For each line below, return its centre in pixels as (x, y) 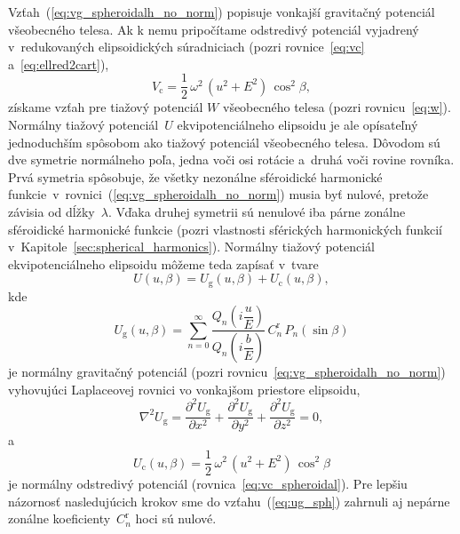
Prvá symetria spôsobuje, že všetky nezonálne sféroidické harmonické (195, 176)
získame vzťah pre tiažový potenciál (106, 107)
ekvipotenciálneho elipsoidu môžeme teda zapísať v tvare (163, 263)
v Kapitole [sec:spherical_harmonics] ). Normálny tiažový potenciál (191, 247)
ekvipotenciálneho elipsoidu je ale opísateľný (297, 125)
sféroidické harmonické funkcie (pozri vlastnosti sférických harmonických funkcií (225, 229)
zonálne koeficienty (59, 518)
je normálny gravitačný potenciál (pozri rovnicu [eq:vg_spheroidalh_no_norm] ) (227, 372)
